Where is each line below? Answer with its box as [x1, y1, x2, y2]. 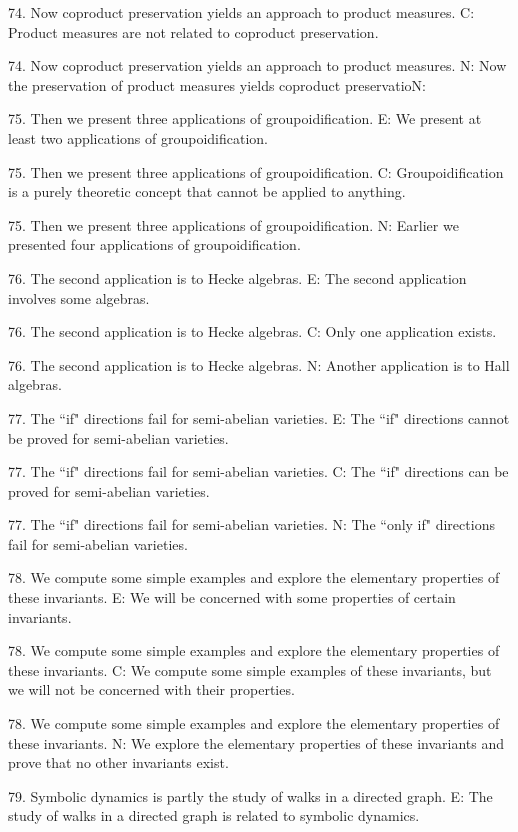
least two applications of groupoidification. [8, 127, 269, 148]
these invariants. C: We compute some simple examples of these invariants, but [8, 659, 492, 680]
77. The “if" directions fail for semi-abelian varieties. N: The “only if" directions [8, 514, 495, 535]
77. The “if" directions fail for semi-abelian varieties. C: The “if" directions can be [8, 461, 509, 482]
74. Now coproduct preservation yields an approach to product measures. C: [8, 2, 475, 22]
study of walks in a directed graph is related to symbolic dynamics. [8, 805, 420, 826]
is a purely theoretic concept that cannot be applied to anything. [8, 181, 406, 202]
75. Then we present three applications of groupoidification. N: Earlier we [8, 214, 459, 235]
